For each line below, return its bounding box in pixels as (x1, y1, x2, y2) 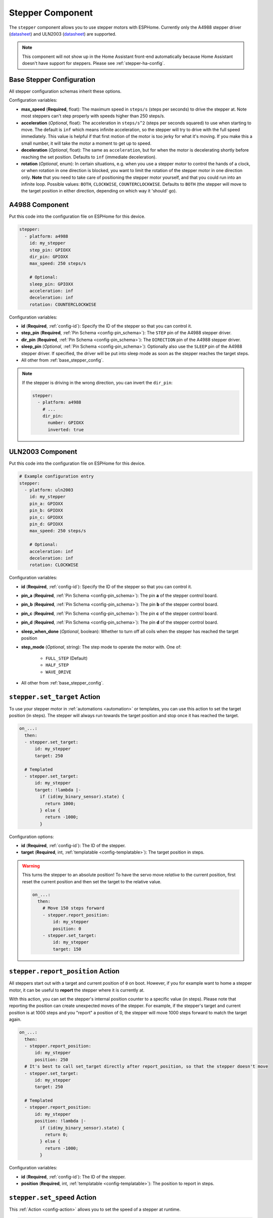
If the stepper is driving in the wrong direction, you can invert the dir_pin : (22, 380, 173, 385)
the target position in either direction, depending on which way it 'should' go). (21, 188, 177, 194)
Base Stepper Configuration (9, 76, 96, 84)
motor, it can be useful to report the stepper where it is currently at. (9, 987, 145, 993)
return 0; (44, 1132, 68, 1138)
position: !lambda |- (35, 1118, 86, 1124)
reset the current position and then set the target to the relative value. (22, 878, 162, 884)
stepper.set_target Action (9, 692, 101, 701)
